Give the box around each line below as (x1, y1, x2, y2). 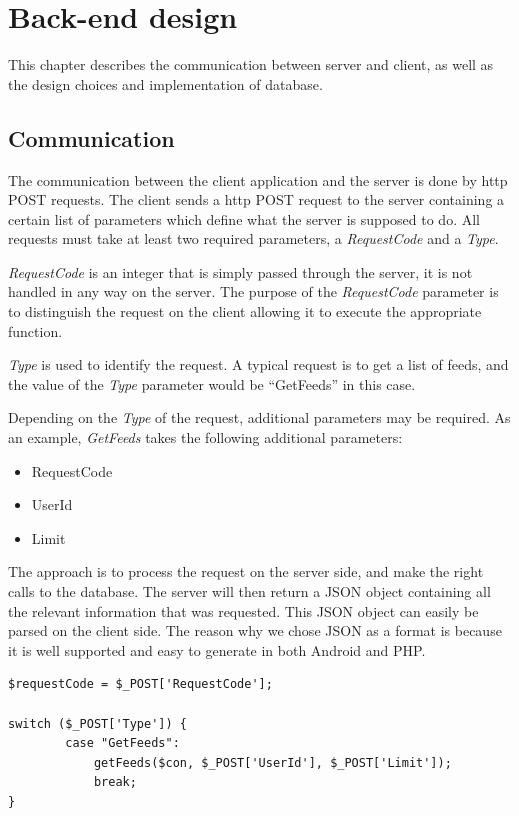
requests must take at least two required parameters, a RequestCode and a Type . (8, 228, 499, 249)
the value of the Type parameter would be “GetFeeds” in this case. (8, 373, 416, 394)
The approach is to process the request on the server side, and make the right (8, 561, 484, 582)
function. (8, 320, 63, 341)
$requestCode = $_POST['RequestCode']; (8, 677, 273, 692)
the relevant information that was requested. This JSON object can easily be (8, 600, 479, 621)
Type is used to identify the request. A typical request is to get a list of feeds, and (8, 354, 509, 375)
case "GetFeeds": (65, 736, 180, 751)
